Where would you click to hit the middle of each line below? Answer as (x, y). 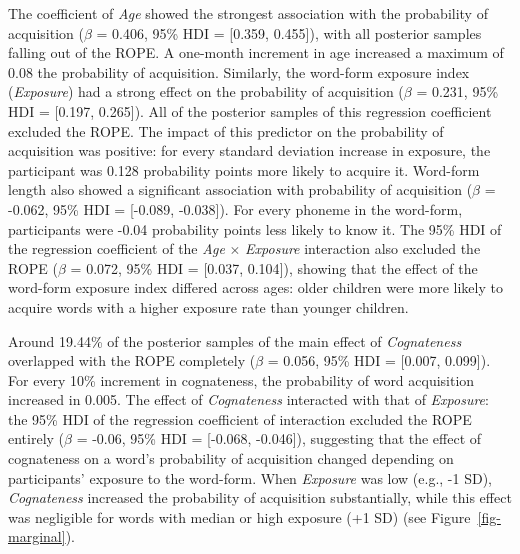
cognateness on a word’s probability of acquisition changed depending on (231, 458)
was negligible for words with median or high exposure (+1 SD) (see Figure (239, 516)
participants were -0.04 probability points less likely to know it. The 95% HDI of (255, 228)
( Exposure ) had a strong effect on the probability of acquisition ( (206, 91)
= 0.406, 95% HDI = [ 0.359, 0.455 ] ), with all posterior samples (289, 32)
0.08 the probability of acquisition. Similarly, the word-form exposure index (239, 71)
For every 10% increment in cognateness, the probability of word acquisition (241, 379)
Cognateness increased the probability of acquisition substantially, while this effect (260, 497)
